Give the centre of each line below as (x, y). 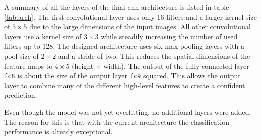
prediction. (21, 95)
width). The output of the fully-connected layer (176, 65)
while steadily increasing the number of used (169, 36)
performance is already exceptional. (58, 132)
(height (83, 65)
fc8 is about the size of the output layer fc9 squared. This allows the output (122, 76)
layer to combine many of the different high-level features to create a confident (125, 85)
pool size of (21, 55)
